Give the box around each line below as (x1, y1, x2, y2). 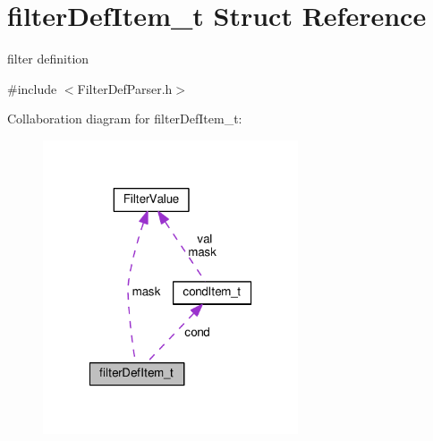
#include (7, 79, 57, 98)
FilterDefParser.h (77, 79, 173, 98)
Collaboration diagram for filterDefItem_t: (7, 109, 242, 128)
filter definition (7, 49, 89, 68)
